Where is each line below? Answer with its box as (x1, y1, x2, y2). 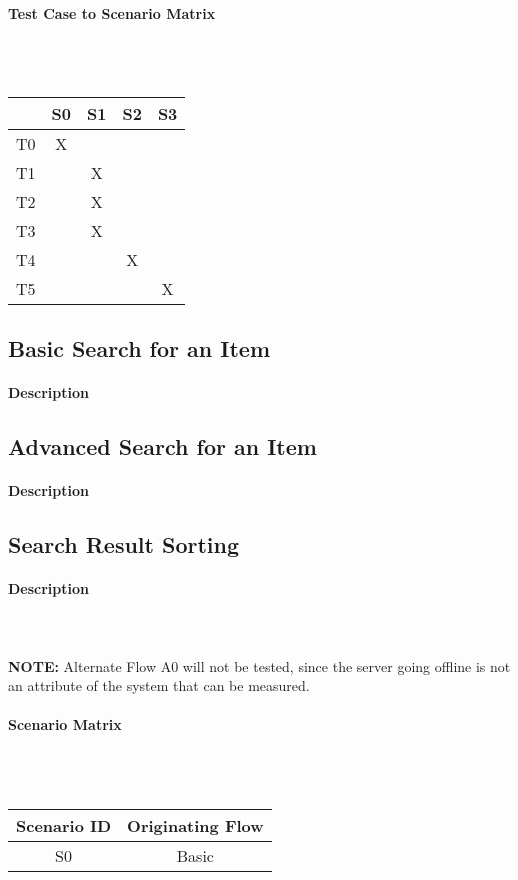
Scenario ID (16, 813, 112, 837)
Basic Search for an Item (8, 333, 270, 364)
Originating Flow (127, 813, 264, 837)
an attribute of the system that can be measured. (8, 675, 310, 696)
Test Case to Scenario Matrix (8, 2, 216, 23)
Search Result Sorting (8, 529, 239, 560)
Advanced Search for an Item (8, 431, 317, 462)
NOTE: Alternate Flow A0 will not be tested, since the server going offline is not (8, 655, 511, 676)
